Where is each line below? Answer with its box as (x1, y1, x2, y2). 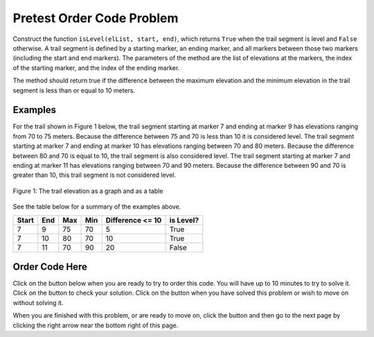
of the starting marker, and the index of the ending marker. (12, 63, 180, 72)
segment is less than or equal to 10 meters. (12, 86, 136, 94)
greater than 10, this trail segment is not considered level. (12, 171, 177, 180)
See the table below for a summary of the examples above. (12, 202, 181, 211)
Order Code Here (12, 261, 88, 273)
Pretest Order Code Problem (12, 10, 179, 26)
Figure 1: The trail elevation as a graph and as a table (12, 187, 163, 195)
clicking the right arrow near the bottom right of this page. (12, 321, 179, 329)
